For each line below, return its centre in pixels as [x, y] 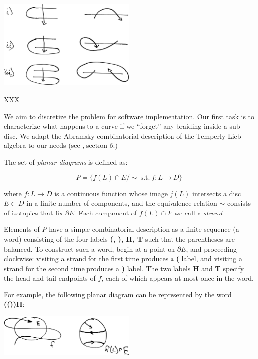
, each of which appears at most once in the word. [177, 278]
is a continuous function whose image [111, 193]
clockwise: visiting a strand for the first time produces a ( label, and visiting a [123, 258]
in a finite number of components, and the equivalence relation [122, 203]
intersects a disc [217, 193]
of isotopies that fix [34, 212]
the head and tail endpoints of [50, 278]
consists [239, 203]
